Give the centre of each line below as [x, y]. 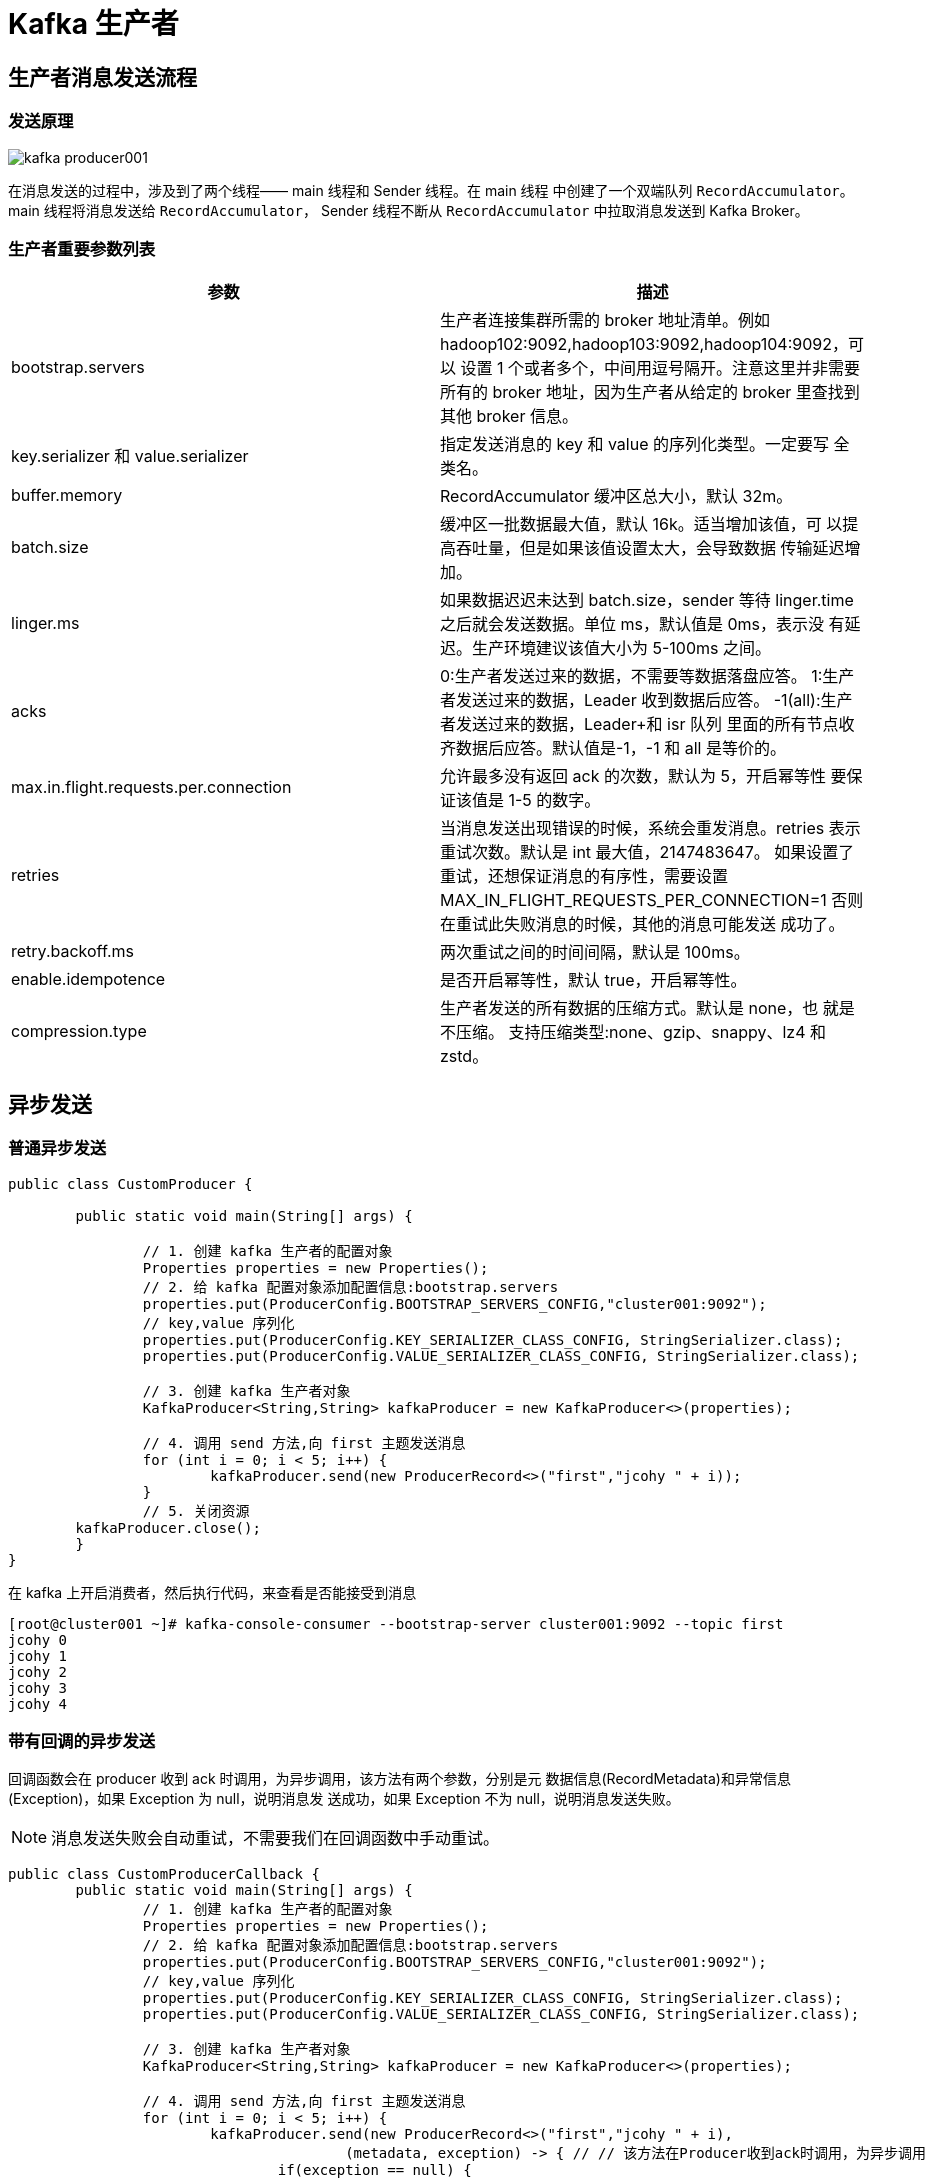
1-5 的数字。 [554, 800]
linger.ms [45, 623]
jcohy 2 [38, 1671]
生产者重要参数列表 [82, 248]
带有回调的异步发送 [82, 1740]
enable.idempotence [88, 979]
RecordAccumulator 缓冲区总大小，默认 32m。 [616, 496]
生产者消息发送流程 [102, 77]
